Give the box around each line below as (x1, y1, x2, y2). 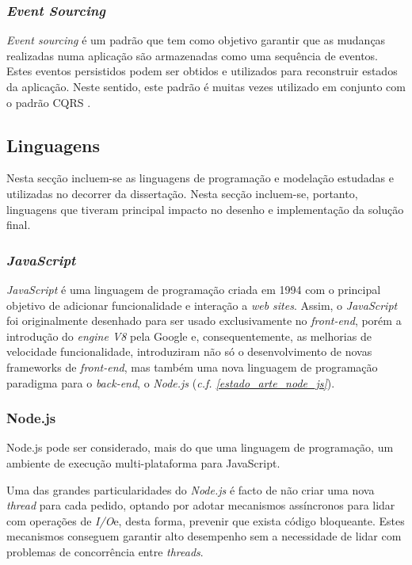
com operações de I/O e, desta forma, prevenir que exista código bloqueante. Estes (6, 512, 405, 529)
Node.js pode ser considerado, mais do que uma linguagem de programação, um (6, 439, 394, 456)
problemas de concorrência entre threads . (6, 543, 204, 559)
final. (6, 216, 31, 233)
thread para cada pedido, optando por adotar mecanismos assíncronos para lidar (6, 497, 395, 513)
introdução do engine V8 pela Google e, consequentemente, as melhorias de (6, 327, 372, 344)
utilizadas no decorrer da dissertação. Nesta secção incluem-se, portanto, (6, 185, 358, 201)
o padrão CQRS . (6, 94, 91, 110)
